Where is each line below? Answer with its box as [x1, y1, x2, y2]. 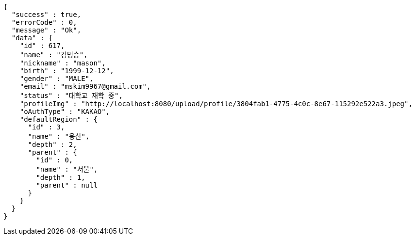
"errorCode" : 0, [11, 18, 77, 26]
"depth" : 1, [36, 174, 85, 181]
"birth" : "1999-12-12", [19, 67, 114, 75]
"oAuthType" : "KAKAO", [19, 108, 110, 115]
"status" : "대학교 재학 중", [19, 92, 123, 99]
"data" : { [11, 34, 53, 42]
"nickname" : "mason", [19, 59, 106, 67]
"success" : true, [11, 11, 82, 18]
